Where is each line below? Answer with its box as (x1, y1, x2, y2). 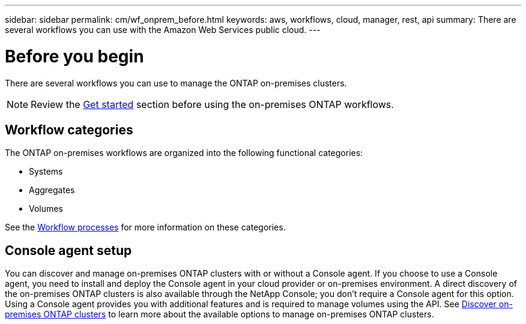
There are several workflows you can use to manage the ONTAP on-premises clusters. (5, 77, 347, 88)
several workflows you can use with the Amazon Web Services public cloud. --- (5, 25, 321, 35)
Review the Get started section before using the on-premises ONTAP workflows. (31, 98, 394, 110)
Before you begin (5, 46, 144, 67)
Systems (29, 166, 63, 177)
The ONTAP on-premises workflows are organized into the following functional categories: (5, 148, 363, 158)
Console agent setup (5, 242, 132, 258)
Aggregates (29, 185, 75, 196)
